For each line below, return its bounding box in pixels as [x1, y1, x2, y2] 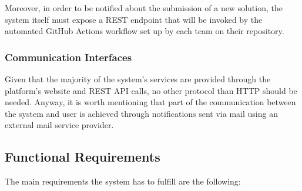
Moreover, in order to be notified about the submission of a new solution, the [5, 2, 283, 14]
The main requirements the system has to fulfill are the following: [5, 175, 241, 187]
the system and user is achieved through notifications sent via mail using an [5, 107, 278, 119]
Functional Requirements [5, 148, 160, 166]
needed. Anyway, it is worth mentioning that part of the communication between [5, 96, 296, 108]
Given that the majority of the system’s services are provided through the [5, 73, 271, 85]
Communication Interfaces [5, 49, 132, 64]
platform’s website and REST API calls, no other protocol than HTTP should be [5, 84, 297, 96]
